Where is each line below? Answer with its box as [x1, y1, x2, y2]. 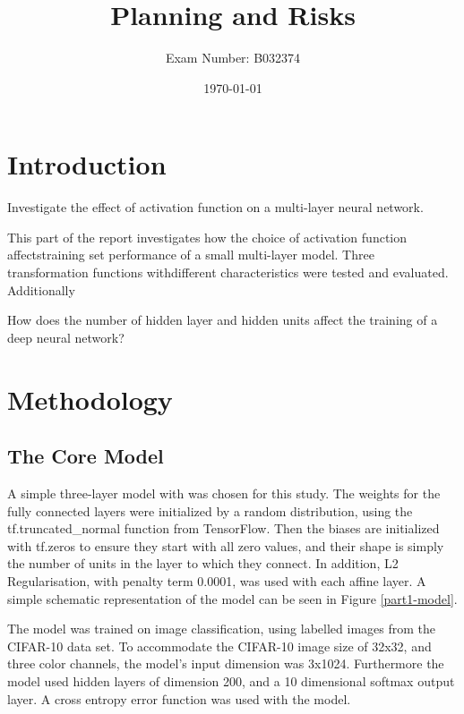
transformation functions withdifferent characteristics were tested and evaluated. [7, 263, 449, 282]
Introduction [7, 146, 167, 183]
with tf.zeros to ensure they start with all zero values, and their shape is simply [7, 536, 444, 555]
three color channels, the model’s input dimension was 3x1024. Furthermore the [7, 654, 444, 673]
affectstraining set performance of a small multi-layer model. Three [7, 245, 374, 264]
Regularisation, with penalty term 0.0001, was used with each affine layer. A [7, 571, 426, 590]
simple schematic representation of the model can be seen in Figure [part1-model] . [7, 589, 458, 608]
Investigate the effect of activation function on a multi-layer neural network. [7, 198, 424, 217]
